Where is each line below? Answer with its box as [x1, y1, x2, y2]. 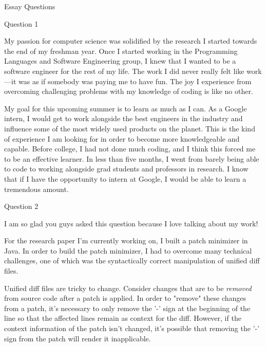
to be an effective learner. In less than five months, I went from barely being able [4, 153, 259, 164]
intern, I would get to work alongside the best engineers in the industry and [4, 113, 243, 124]
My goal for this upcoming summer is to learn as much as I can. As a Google [4, 103, 247, 113]
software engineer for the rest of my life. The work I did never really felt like [4, 65, 244, 76]
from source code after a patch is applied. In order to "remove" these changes [4, 293, 246, 303]
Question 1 [4, 18, 39, 29]
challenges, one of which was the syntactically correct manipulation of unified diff [4, 255, 260, 266]
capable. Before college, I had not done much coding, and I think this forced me [4, 143, 256, 154]
